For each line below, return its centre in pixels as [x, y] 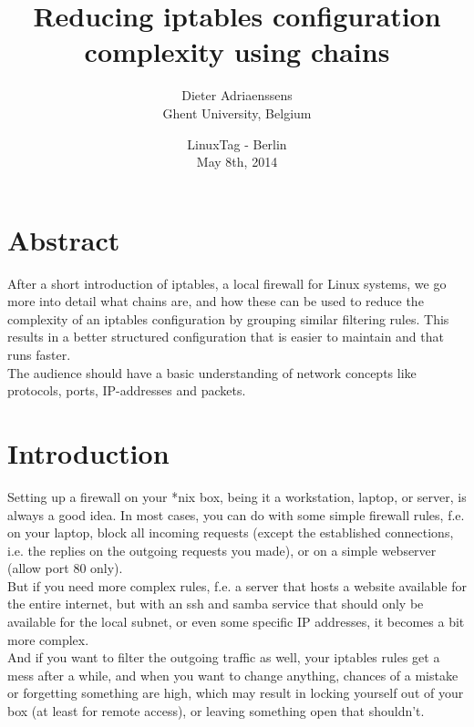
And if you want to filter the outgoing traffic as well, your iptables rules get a [224, 657]
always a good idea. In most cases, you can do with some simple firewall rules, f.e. [236, 514]
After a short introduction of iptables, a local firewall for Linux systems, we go [227, 283]
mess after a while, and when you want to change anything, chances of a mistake [233, 675]
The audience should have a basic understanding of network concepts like [212, 372]
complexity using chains [237, 51]
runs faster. [39, 354]
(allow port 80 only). [65, 568]
